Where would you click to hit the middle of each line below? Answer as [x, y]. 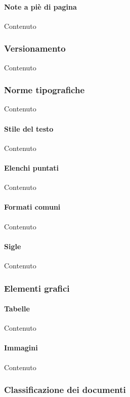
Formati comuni [32, 207]
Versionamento [35, 48]
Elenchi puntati [32, 168]
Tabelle [17, 309]
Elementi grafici [37, 288]
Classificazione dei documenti [65, 390]
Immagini [21, 348]
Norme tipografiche [45, 90]
